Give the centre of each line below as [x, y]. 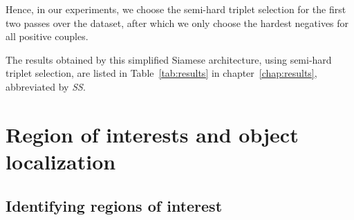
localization [61, 161]
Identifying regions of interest [114, 205]
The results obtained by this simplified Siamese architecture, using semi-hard [169, 59]
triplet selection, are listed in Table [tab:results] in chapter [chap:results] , [161, 73]
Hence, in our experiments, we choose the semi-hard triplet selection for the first [176, 9]
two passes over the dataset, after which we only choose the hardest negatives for [177, 22]
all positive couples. [47, 36]
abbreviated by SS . [46, 86]
